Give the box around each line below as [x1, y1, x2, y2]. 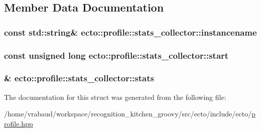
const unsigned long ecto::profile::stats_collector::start [4, 49, 229, 61]
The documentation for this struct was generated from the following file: [4, 91, 226, 102]
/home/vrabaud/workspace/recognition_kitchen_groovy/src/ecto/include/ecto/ [4, 108, 252, 119]
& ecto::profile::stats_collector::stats [4, 72, 154, 84]
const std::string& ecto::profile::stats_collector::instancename [4, 26, 257, 38]
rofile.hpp [4, 118, 33, 128]
